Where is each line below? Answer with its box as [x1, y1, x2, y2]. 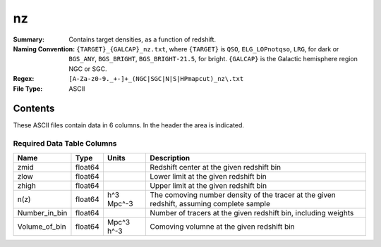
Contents [13, 103, 55, 115]
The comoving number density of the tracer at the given [150, 190, 337, 200]
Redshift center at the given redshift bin [150, 162, 282, 172]
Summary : [13, 35, 45, 44]
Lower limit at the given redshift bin [150, 171, 267, 181]
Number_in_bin [17, 208, 68, 217]
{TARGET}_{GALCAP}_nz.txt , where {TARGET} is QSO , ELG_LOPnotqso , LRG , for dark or [76, 44, 339, 53]
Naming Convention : [13, 44, 75, 53]
